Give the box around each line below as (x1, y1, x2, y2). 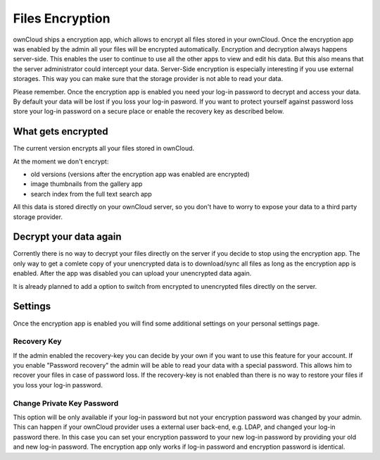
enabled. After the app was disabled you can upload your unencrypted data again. (13, 269, 252, 278)
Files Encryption (13, 11, 110, 26)
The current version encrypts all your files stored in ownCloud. (13, 144, 195, 153)
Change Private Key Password (13, 398, 119, 408)
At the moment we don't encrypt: (13, 157, 109, 166)
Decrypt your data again (13, 231, 122, 243)
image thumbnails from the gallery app (30, 180, 143, 188)
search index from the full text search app (30, 189, 152, 198)
